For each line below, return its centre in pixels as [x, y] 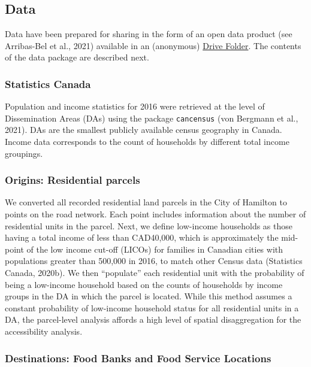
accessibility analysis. [44, 331]
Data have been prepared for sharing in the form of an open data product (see [149, 34]
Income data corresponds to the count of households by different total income [147, 142]
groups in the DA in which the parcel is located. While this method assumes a [149, 296]
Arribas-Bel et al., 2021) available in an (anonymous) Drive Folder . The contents [153, 45]
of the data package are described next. [77, 57]
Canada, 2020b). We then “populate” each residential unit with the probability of [155, 273]
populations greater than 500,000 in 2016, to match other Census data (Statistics [154, 261]
